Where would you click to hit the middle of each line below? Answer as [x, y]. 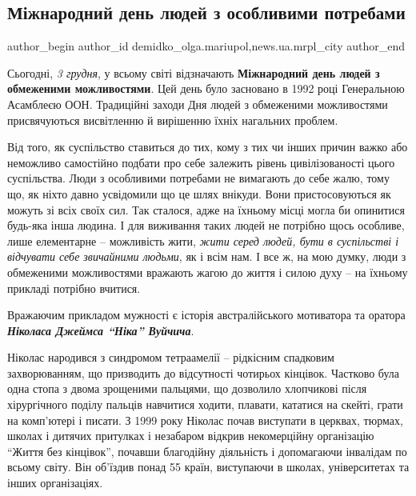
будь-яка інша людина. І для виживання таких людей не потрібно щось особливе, [206, 225]
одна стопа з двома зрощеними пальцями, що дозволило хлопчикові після [187, 388]
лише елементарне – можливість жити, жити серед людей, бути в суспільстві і [203, 240]
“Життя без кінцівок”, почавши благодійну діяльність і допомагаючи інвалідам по [207, 451]
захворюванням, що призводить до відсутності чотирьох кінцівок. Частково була [204, 372]
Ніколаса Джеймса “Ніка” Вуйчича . [101, 330]
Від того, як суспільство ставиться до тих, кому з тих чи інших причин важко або [208, 147]
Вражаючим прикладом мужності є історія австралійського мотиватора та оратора [206, 315]
